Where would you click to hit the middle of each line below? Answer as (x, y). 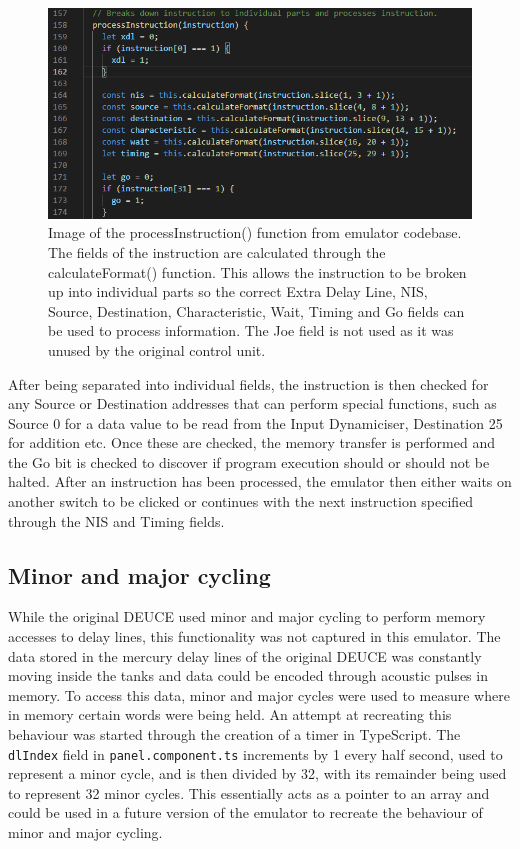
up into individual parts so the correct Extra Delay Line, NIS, (238, 291)
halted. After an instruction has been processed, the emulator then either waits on (260, 481)
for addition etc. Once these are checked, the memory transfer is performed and (251, 442)
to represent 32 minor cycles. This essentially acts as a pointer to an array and (249, 792)
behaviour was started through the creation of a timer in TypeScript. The (234, 734)
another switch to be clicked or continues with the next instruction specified (241, 501)
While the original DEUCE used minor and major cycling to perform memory (247, 616)
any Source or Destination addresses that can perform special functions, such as (252, 403)
